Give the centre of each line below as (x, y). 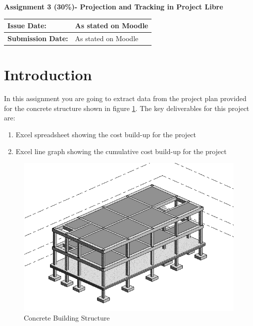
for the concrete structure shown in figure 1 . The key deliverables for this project (127, 108)
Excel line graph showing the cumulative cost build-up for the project (121, 151)
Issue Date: (27, 26)
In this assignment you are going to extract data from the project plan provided (125, 98)
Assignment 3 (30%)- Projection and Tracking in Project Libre (114, 6)
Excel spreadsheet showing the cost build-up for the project (106, 134)
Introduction (48, 75)
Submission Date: (38, 38)
